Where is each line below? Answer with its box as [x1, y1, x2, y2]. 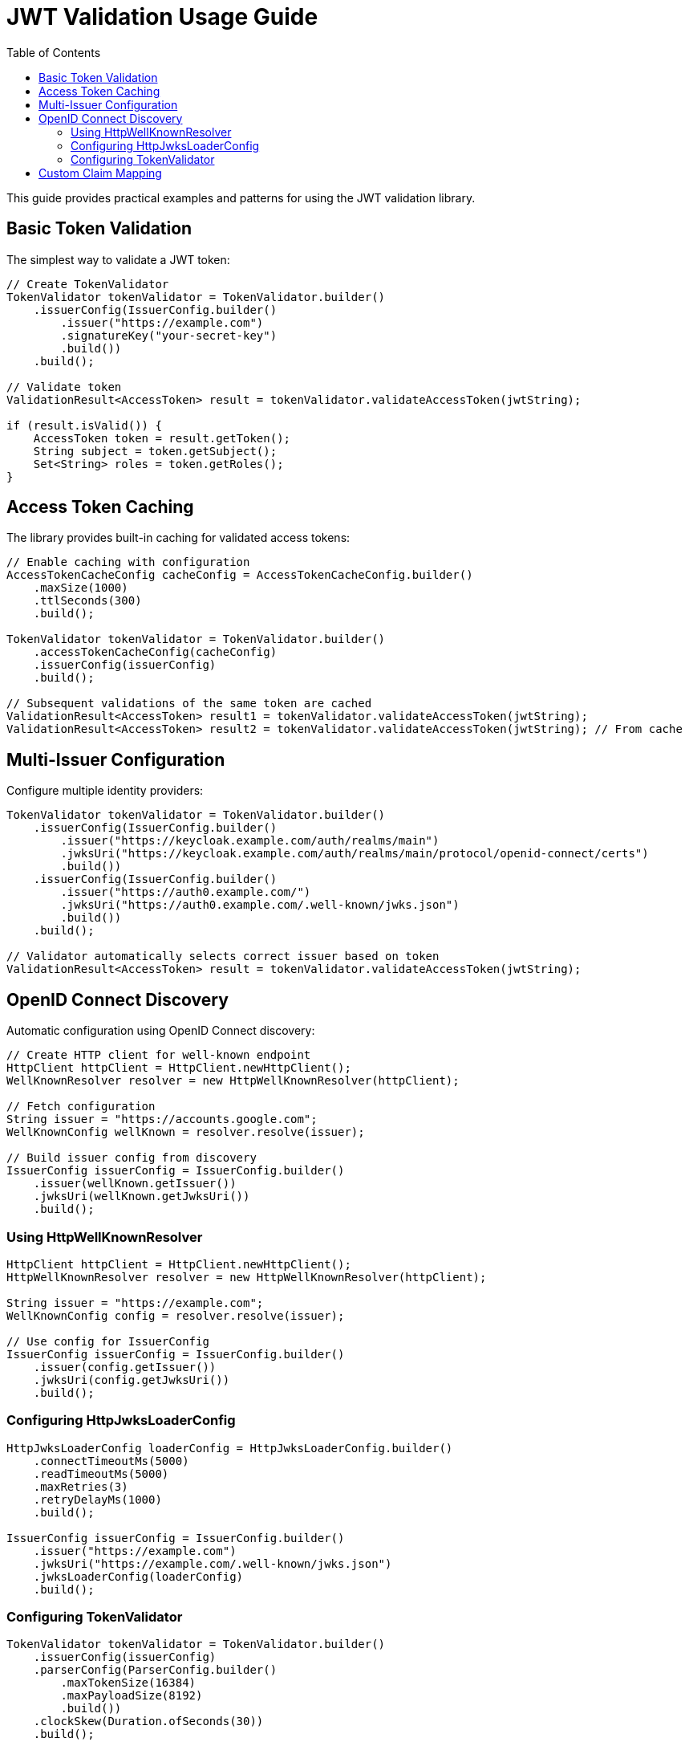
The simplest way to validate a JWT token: [6, 252, 230, 267]
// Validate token [6, 380, 122, 393]
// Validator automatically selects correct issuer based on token [6, 950, 440, 963]
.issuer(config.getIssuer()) [33, 1360, 217, 1374]
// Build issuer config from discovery [6, 1151, 257, 1165]
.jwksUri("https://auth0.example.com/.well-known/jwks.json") [60, 898, 460, 912]
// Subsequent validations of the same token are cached [6, 697, 372, 710]
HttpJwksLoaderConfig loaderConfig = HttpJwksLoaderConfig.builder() [6, 1441, 453, 1455]
